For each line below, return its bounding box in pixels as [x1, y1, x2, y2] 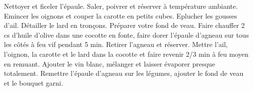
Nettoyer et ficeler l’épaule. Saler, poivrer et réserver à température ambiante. [4, 1, 238, 11]
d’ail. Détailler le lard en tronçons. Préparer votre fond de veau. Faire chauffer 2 [4, 20, 245, 30]
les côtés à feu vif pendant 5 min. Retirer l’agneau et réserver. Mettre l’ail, [4, 39, 228, 49]
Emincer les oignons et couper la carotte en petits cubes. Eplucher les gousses [4, 10, 237, 21]
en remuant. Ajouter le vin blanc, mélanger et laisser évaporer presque [4, 58, 215, 68]
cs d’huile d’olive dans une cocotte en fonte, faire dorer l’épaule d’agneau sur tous [4, 29, 249, 40]
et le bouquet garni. [4, 77, 63, 88]
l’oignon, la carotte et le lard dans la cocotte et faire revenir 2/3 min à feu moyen [4, 48, 249, 59]
